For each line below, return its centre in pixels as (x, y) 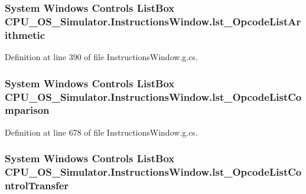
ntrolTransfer (37, 185)
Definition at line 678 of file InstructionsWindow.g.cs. (101, 132)
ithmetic (25, 34)
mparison (27, 110)
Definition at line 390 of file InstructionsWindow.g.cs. (101, 57)
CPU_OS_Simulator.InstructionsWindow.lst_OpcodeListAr (153, 21)
